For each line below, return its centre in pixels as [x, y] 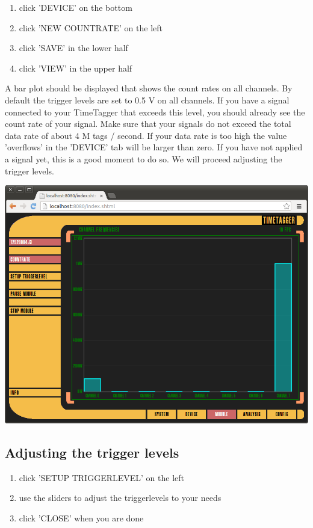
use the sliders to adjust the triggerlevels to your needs [120, 498]
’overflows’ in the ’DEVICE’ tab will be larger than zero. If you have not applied [154, 147]
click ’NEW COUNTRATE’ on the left [91, 27]
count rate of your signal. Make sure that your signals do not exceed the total [148, 124]
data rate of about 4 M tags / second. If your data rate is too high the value [146, 135]
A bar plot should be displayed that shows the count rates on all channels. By [149, 88]
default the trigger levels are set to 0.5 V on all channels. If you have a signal [147, 100]
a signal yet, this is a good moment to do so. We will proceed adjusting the [144, 158]
